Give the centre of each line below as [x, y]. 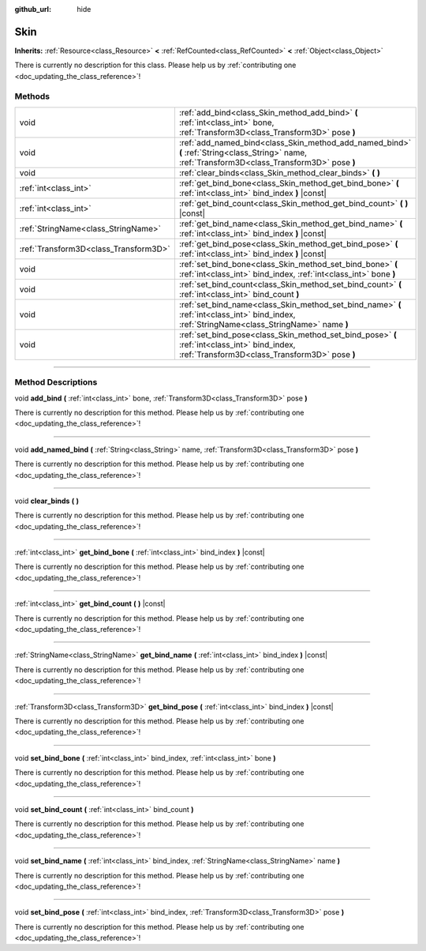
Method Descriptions [56, 382]
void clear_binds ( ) [47, 501]
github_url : [33, 9]
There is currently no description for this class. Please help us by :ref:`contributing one [155, 65]
